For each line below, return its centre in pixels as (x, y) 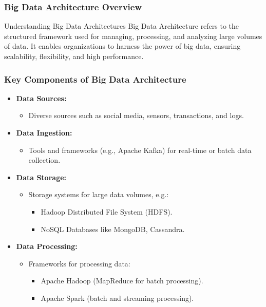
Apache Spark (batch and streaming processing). (117, 298)
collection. (44, 160)
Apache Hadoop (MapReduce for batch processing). (122, 281)
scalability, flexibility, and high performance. (74, 56)
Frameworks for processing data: (79, 263)
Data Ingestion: (44, 132)
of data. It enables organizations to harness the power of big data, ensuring (122, 46)
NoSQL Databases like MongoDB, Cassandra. (113, 229)
